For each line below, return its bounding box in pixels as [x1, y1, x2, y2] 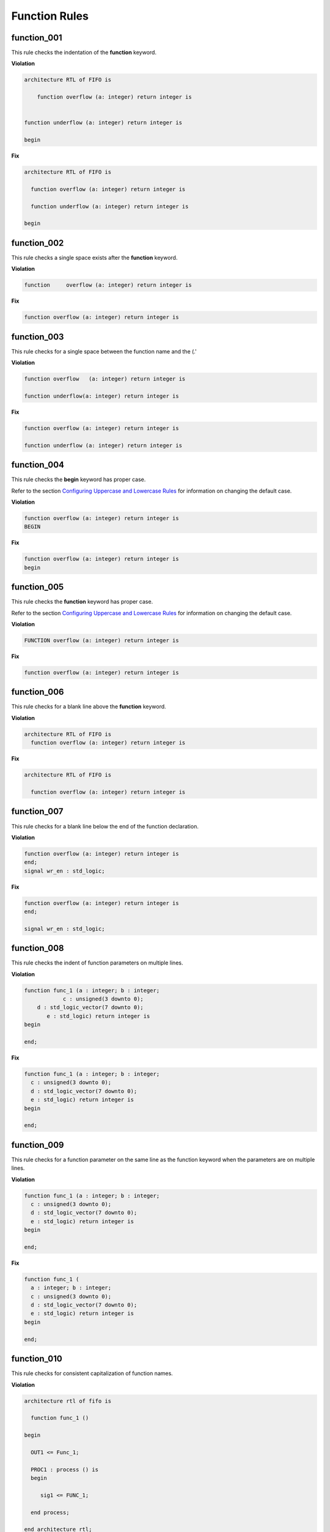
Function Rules [11, 9, 89, 23]
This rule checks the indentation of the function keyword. [11, 49, 157, 56]
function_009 [11, 1140, 64, 1150]
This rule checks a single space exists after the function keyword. [11, 254, 178, 261]
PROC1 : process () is [31, 1466, 99, 1473]
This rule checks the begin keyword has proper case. [11, 476, 146, 483]
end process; [31, 1509, 70, 1516]
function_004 [11, 460, 64, 470]
